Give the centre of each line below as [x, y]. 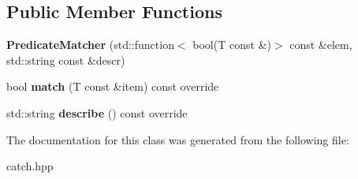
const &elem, [321, 45]
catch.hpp [30, 166]
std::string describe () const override [97, 112]
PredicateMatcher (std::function [90, 45]
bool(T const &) [232, 45]
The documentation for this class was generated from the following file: [178, 139]
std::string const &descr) [66, 60]
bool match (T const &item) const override [113, 86]
